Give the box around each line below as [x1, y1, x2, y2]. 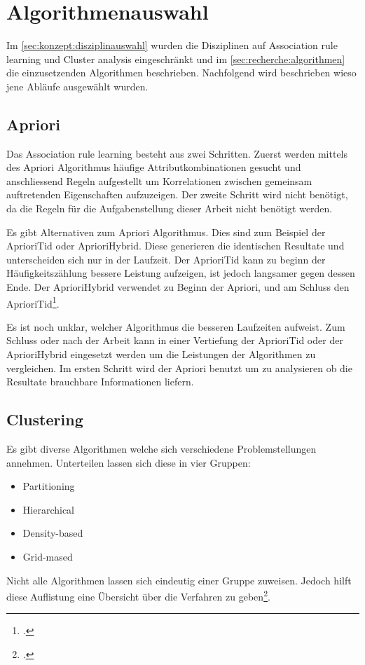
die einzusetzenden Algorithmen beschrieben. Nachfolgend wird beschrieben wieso [6, 65, 357, 80]
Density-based [22, 526, 83, 540]
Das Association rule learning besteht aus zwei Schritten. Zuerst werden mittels [6, 146, 348, 160]
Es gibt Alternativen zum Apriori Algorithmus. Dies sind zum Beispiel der [6, 224, 326, 239]
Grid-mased [22, 549, 73, 564]
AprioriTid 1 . [6, 294, 60, 310]
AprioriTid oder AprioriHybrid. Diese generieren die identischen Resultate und [6, 238, 345, 253]
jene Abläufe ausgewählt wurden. [6, 78, 149, 93]
